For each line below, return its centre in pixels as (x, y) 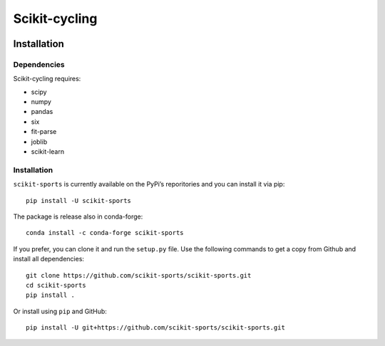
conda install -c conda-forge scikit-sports (105, 233)
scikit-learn (47, 152)
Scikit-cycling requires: (47, 79)
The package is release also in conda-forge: (78, 216)
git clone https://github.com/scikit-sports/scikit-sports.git (139, 275)
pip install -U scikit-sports (79, 200)
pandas (42, 112)
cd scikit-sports (56, 285)
